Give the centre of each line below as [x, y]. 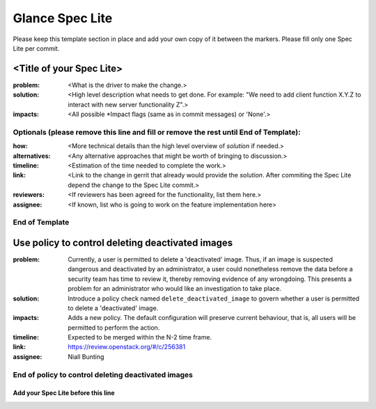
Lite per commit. [36, 48]
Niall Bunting [86, 356]
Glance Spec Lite [63, 18]
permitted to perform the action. [114, 328]
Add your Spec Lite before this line [64, 393]
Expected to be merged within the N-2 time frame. [140, 337]
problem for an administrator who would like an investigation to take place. [175, 289]
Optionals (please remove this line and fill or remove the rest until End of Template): [157, 132]
